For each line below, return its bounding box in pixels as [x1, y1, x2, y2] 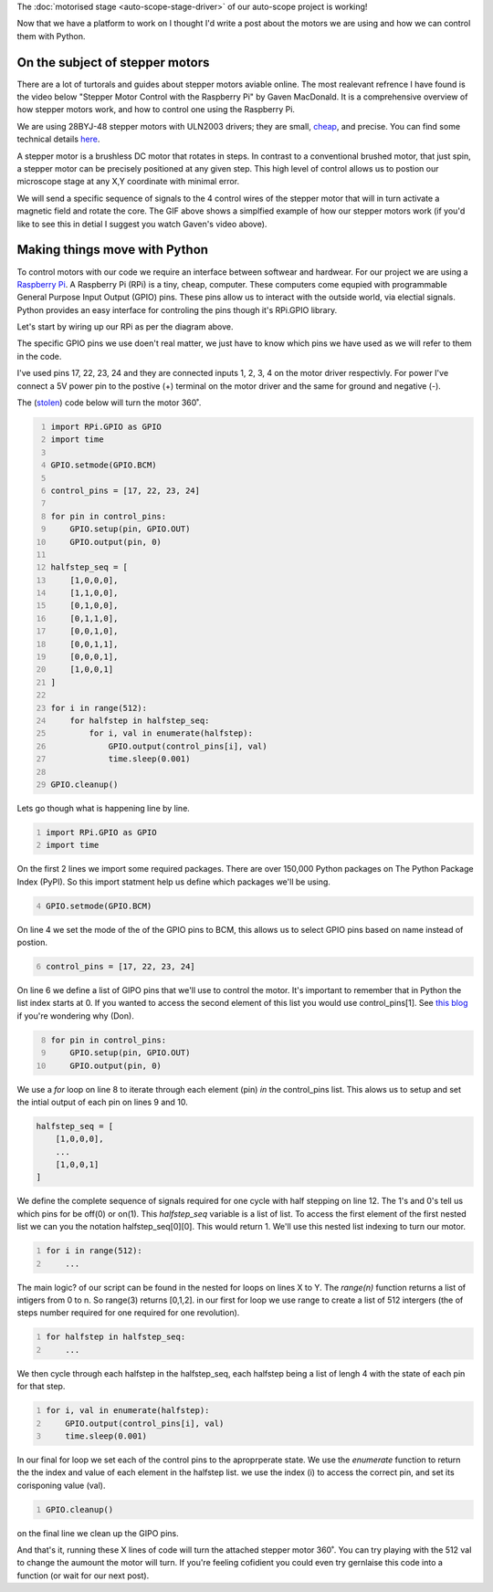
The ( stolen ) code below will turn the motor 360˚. [16, 397, 202, 408]
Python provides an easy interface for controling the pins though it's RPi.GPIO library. [16, 304, 338, 315]
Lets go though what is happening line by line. [16, 802, 191, 813]
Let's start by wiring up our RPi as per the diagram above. [16, 321, 234, 332]
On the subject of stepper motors [16, 55, 210, 70]
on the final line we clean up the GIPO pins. [16, 1527, 180, 1538]
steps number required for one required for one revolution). [16, 1307, 240, 1318]
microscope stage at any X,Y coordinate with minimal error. [16, 176, 240, 187]
